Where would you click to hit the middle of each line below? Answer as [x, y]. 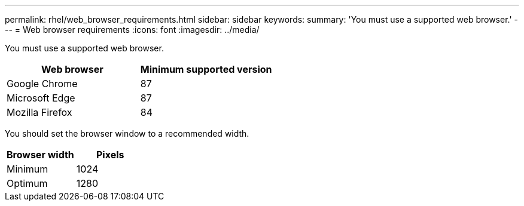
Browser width [40, 155]
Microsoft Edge [41, 98]
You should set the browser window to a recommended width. [127, 133]
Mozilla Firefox [39, 112]
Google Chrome [42, 84]
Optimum [27, 183]
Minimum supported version [206, 69]
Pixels [110, 155]
